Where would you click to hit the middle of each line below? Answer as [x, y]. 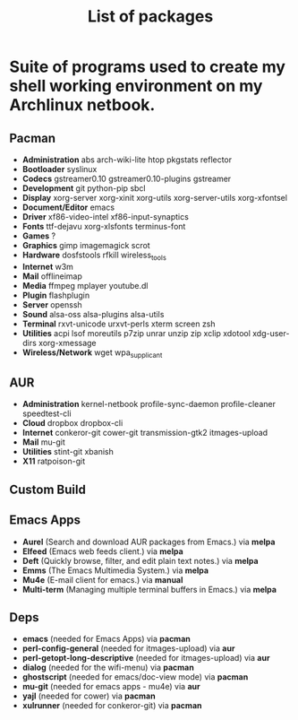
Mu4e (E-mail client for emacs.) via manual [102, 579]
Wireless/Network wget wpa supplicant [92, 353]
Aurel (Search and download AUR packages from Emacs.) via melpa [149, 542]
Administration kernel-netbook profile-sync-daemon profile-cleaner [149, 404]
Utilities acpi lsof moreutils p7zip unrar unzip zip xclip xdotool [136, 333]
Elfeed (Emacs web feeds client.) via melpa [102, 551]
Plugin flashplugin [56, 295]
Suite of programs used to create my [148, 67]
